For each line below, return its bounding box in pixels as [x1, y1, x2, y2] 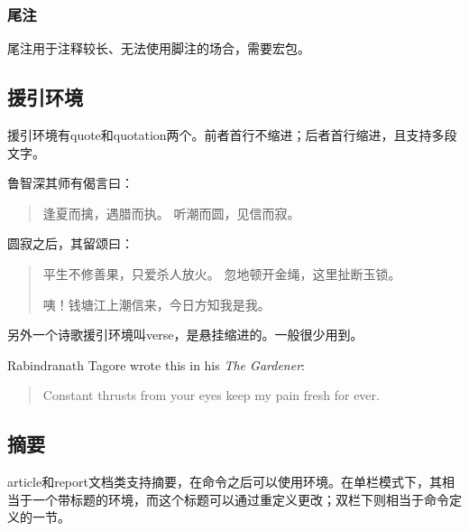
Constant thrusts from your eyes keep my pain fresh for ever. [42, 386, 380, 405]
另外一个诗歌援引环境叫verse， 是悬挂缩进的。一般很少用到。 [7, 325, 363, 344]
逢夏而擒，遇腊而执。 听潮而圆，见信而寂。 [42, 203, 300, 222]
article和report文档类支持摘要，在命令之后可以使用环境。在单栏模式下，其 [7, 472, 442, 491]
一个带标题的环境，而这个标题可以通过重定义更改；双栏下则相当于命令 [32, 489, 449, 508]
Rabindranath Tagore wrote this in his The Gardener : [7, 355, 305, 374]
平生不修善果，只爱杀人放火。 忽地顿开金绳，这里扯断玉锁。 [42, 264, 401, 283]
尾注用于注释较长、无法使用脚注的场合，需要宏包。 [7, 39, 310, 58]
